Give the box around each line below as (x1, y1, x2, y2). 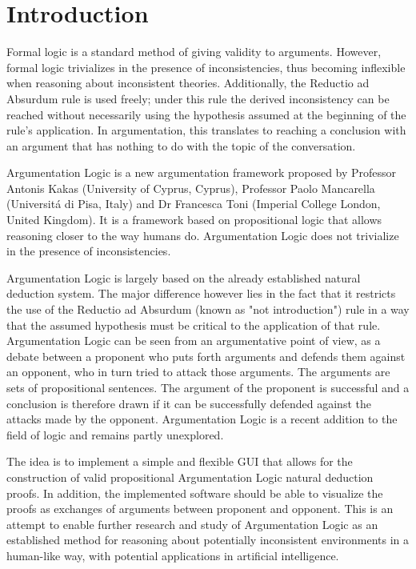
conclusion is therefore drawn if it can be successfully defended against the (6, 395, 371, 411)
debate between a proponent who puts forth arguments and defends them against (6, 347, 406, 364)
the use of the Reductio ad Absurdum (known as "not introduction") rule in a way (6, 301, 410, 318)
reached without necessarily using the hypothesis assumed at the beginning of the (6, 106, 406, 122)
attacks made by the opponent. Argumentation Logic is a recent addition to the (6, 411, 398, 427)
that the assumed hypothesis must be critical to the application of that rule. (6, 316, 381, 333)
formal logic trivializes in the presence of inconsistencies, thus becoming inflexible (6, 58, 406, 75)
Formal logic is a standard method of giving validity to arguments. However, (6, 43, 382, 60)
